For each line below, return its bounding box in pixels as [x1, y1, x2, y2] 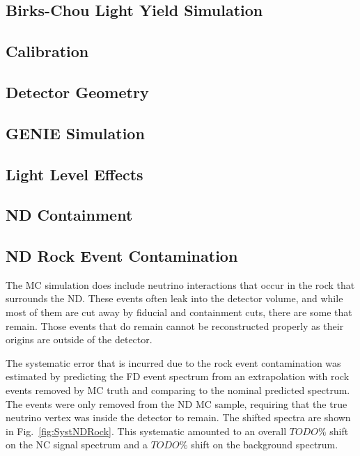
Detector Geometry [6, 81, 149, 102]
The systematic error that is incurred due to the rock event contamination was [6, 355, 341, 370]
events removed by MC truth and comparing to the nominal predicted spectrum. [6, 383, 350, 398]
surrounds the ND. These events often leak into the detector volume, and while [6, 291, 343, 306]
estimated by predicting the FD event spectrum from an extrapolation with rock [6, 369, 350, 384]
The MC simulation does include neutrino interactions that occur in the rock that [6, 277, 355, 292]
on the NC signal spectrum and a [6, 437, 148, 452]
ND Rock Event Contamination [6, 245, 238, 267]
